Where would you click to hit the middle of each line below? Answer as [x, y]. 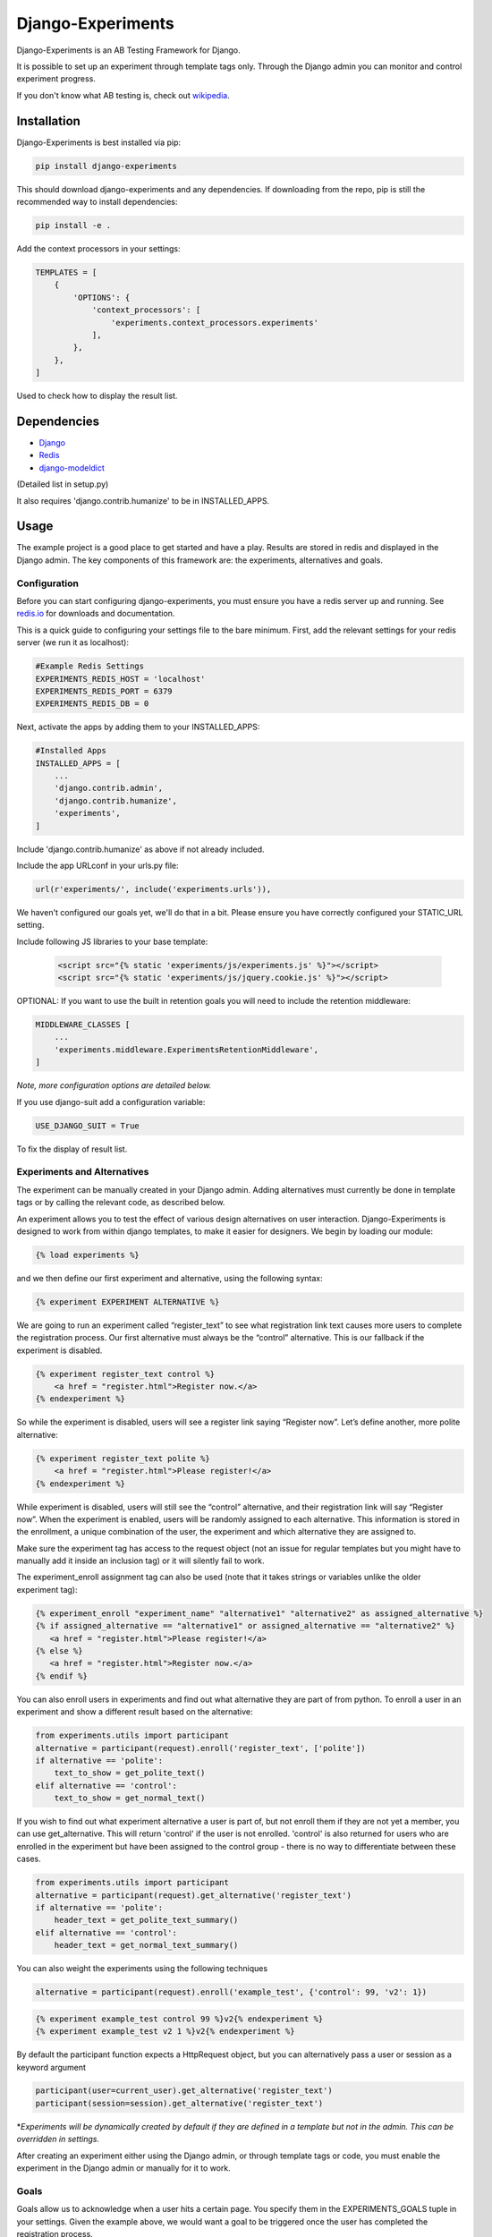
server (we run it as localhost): [73, 642]
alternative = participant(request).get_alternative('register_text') [194, 1895]
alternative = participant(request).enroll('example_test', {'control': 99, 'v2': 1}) [231, 1992]
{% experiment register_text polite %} [123, 1458]
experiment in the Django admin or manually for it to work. [124, 2168]
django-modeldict [72, 468]
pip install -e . [73, 225]
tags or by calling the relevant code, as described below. [121, 1203]
